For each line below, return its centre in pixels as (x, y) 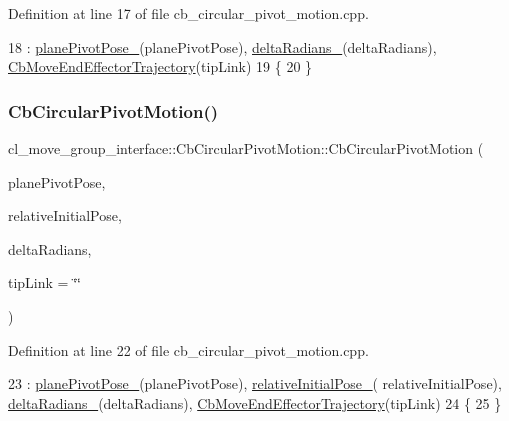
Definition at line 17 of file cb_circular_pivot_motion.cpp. (188, 13)
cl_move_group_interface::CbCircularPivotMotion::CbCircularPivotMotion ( (246, 148)
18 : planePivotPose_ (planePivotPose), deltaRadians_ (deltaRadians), (222, 46)
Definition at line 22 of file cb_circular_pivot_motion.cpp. (188, 349)
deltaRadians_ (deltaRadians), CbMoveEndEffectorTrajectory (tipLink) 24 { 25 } (255, 402)
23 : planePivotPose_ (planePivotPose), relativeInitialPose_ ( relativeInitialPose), (255, 383)
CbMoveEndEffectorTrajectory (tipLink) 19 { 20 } (160, 66)
